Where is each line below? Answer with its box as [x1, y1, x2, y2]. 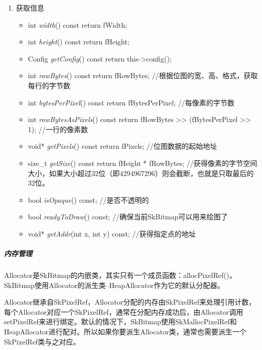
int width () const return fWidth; [28, 19, 127, 30]
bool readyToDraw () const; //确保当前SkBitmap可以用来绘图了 [28, 211, 228, 222]
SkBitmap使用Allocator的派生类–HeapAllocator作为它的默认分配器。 [4, 279, 225, 290]
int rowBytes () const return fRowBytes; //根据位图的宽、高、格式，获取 [28, 70, 258, 81]
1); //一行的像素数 [28, 124, 88, 134]
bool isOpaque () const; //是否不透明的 [28, 194, 149, 205]
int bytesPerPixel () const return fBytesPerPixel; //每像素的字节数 [28, 97, 235, 107]
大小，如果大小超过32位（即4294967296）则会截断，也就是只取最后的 [28, 167, 254, 178]
